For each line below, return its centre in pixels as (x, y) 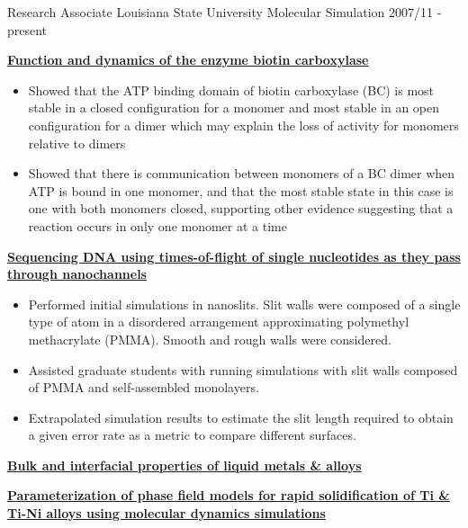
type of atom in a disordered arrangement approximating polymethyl (219, 322)
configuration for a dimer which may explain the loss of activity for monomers (243, 125)
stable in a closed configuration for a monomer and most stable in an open (234, 107)
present (27, 29)
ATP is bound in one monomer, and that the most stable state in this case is (241, 190)
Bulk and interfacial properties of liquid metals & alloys (184, 465)
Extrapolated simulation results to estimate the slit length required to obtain (241, 417)
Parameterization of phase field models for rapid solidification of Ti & (229, 495)
